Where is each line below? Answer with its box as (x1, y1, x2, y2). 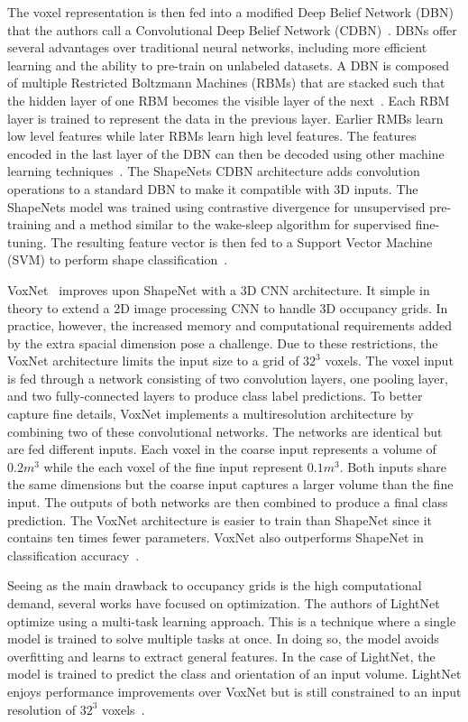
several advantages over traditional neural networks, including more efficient (7, 38, 427, 57)
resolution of (7, 699, 76, 718)
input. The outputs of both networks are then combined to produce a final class (7, 493, 448, 512)
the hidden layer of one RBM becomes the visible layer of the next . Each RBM (7, 90, 450, 109)
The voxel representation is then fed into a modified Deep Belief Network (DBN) (7, 3, 454, 21)
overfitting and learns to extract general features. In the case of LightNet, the (7, 646, 436, 665)
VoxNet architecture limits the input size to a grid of (7, 351, 299, 370)
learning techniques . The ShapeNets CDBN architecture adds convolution (7, 162, 420, 180)
